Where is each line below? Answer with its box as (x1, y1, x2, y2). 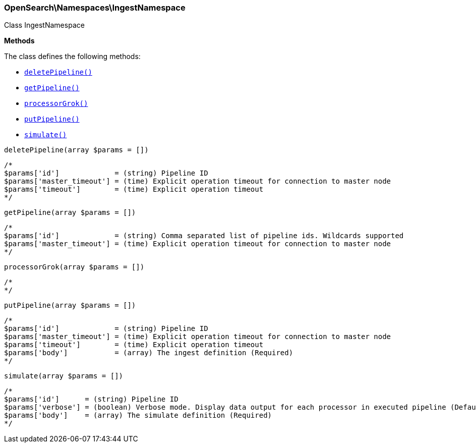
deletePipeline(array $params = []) (4, 146, 149, 154)
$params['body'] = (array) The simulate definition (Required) (4, 411, 272, 420)
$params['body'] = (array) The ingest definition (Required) (4, 349, 293, 357)
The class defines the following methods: (4, 52, 141, 61)
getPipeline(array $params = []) (4, 208, 136, 217)
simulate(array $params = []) (4, 372, 124, 380)
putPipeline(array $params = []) (4, 301, 136, 310)
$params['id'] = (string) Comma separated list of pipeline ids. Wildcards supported (4, 232, 404, 240)
